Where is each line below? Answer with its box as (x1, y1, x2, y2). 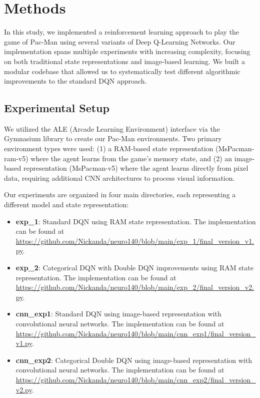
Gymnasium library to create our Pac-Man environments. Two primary (4, 133, 222, 144)
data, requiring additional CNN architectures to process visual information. (4, 172, 235, 183)
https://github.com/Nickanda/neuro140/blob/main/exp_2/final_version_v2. (15, 282, 254, 292)
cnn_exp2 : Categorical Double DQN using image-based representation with (15, 354, 252, 365)
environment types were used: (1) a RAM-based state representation (4, 143, 213, 154)
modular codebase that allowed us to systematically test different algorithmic (4, 66, 240, 76)
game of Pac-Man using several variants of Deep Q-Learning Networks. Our (4, 36, 235, 47)
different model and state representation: (4, 199, 129, 210)
